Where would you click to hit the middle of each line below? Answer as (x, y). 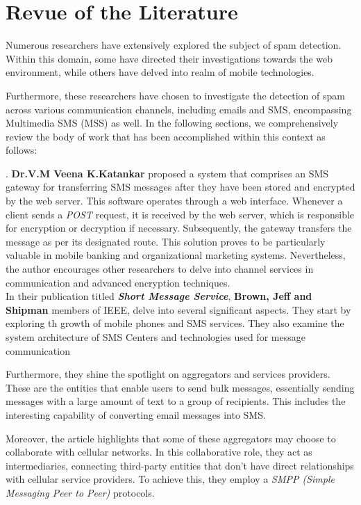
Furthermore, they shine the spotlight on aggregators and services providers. (168, 374)
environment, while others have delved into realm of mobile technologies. (160, 72)
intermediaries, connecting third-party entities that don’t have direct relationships (180, 465)
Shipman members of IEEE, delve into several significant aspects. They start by (178, 309)
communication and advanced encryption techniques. (118, 282)
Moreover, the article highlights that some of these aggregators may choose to (171, 438)
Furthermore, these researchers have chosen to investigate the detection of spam (175, 95)
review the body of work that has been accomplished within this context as (166, 136)
